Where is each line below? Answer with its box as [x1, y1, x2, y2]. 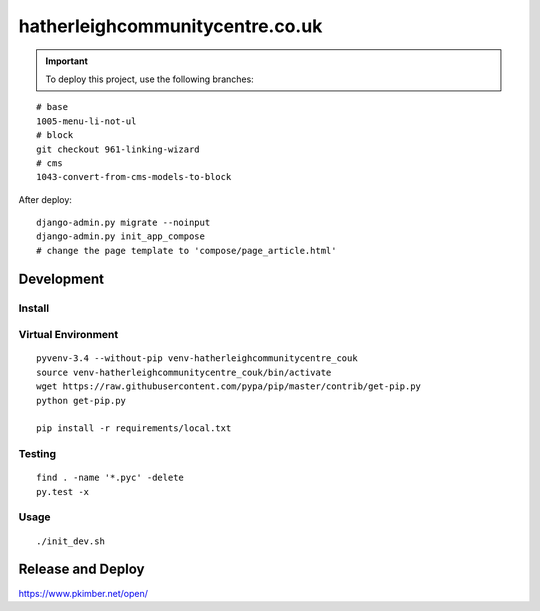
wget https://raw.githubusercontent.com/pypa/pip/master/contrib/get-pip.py [36, 381, 422, 392]
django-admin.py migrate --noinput [36, 217, 211, 229]
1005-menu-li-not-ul [36, 115, 137, 127]
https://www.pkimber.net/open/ [18, 587, 149, 599]
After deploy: [18, 193, 72, 205]
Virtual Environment [18, 328, 119, 342]
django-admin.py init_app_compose [36, 231, 205, 242]
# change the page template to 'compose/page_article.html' [36, 245, 337, 256]
